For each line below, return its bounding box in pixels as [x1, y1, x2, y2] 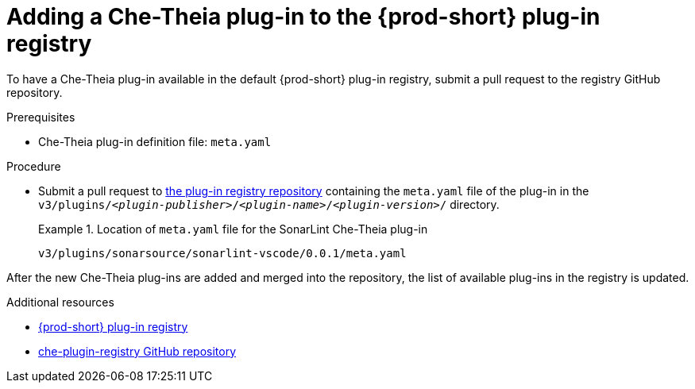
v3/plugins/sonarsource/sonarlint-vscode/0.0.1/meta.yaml [38, 246, 407, 260]
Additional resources [6, 295, 114, 309]
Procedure [6, 159, 61, 173]
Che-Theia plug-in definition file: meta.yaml [38, 134, 272, 148]
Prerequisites [6, 110, 75, 124]
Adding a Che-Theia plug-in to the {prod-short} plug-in [6, 3, 600, 30]
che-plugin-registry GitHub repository [38, 344, 236, 358]
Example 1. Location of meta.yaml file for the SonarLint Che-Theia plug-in [38, 221, 428, 236]
